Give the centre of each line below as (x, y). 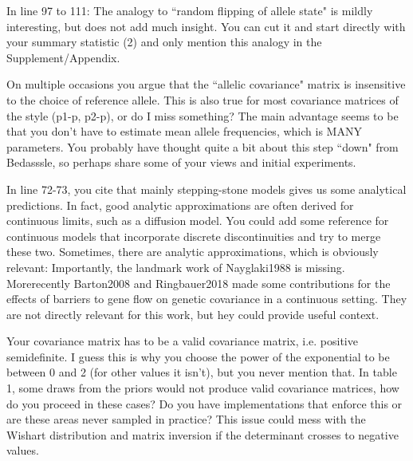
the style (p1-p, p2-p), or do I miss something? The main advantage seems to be (203, 115)
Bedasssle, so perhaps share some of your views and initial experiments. (181, 162)
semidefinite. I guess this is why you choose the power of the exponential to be (198, 356)
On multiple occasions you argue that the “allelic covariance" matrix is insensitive (206, 84)
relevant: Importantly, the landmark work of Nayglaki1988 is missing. (176, 267)
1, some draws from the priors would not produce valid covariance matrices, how (203, 388)
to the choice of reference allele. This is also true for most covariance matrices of (203, 99)
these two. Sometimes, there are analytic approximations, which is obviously (193, 252)
